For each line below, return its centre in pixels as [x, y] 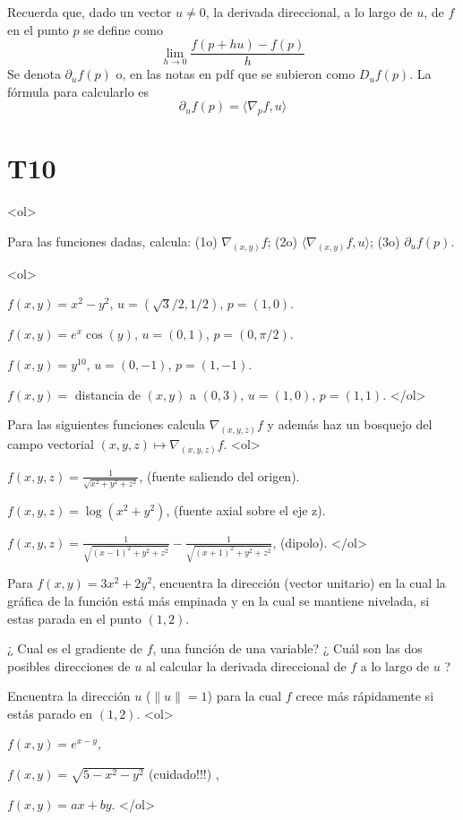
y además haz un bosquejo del [350, 424]
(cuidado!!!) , [184, 774]
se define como [123, 29]
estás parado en [50, 713]
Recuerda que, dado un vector [90, 12]
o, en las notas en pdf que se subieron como [236, 74]
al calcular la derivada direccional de [246, 665]
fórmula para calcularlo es [78, 91]
